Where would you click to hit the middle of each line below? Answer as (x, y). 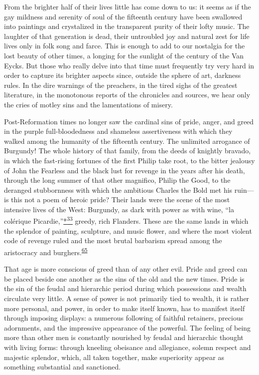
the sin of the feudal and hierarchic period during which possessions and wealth (125, 288)
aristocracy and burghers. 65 (46, 251)
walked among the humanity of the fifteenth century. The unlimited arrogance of (127, 141)
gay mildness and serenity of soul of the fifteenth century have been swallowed (123, 16)
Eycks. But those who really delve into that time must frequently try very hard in (129, 65)
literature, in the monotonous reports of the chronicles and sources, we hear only (127, 95)
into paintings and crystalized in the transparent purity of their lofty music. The (127, 26)
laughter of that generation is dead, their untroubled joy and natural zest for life (127, 36)
